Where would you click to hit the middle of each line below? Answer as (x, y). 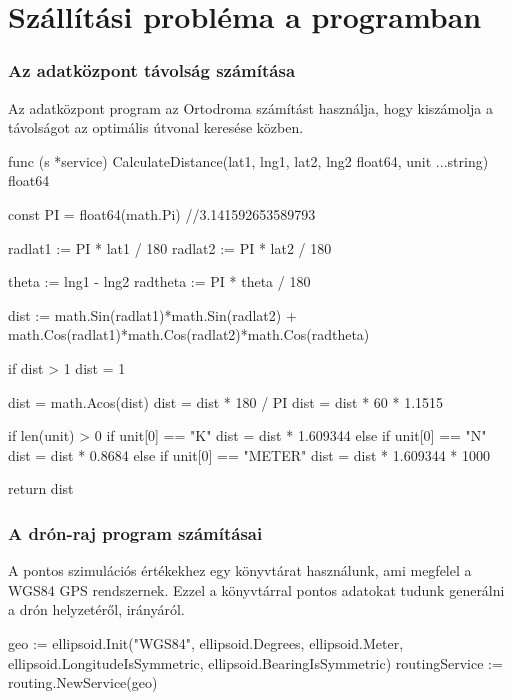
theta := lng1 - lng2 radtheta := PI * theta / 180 (159, 281)
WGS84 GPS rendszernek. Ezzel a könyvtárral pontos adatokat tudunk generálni (256, 589)
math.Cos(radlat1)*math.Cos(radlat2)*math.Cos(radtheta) (189, 334)
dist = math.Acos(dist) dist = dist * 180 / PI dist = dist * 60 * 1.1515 (226, 401)
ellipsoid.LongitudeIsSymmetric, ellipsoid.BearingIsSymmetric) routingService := (255, 662)
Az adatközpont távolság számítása (152, 70)
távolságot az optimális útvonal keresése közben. (156, 127)
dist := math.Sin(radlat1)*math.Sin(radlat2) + (152, 314)
